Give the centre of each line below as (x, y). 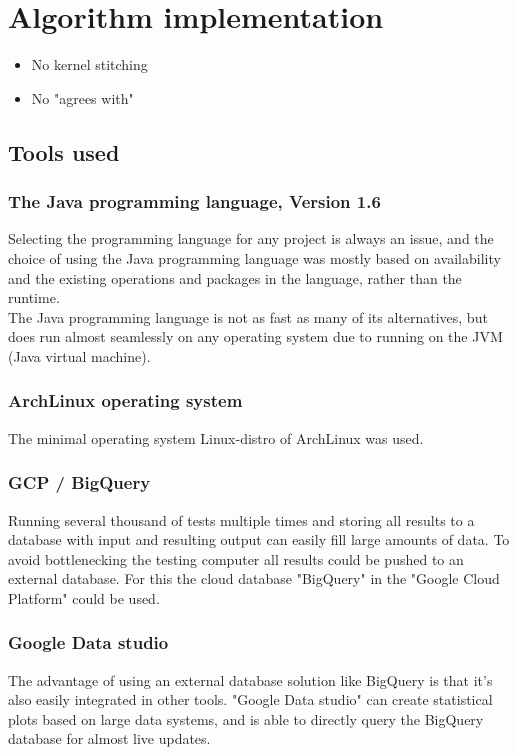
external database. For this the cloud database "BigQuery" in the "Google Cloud (254, 578)
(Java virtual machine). (79, 355)
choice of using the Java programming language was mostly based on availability (254, 257)
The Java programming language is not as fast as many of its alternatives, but (248, 316)
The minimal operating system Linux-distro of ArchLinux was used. (216, 437)
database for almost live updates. (109, 738)
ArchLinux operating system (125, 400)
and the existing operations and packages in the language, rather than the (235, 277)
